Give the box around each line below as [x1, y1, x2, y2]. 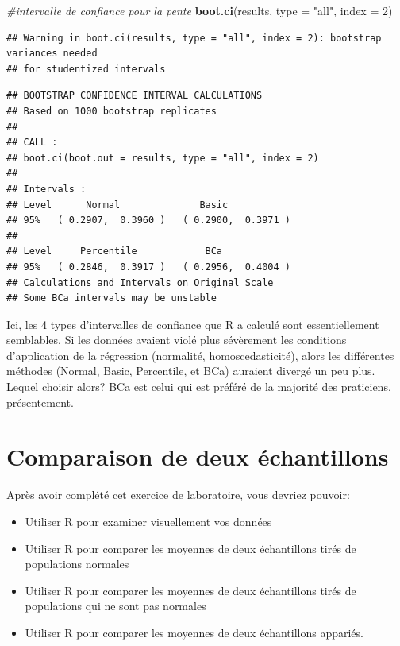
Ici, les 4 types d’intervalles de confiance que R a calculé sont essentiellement [6, 315, 379, 332]
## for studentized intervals [6, 63, 166, 75]
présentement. [6, 393, 74, 410]
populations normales [25, 555, 129, 572]
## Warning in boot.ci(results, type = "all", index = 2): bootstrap [6, 32, 382, 44]
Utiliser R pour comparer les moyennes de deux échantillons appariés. [25, 624, 363, 640]
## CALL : [6, 137, 58, 149]
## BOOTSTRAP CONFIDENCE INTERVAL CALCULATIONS [6, 90, 263, 102]
